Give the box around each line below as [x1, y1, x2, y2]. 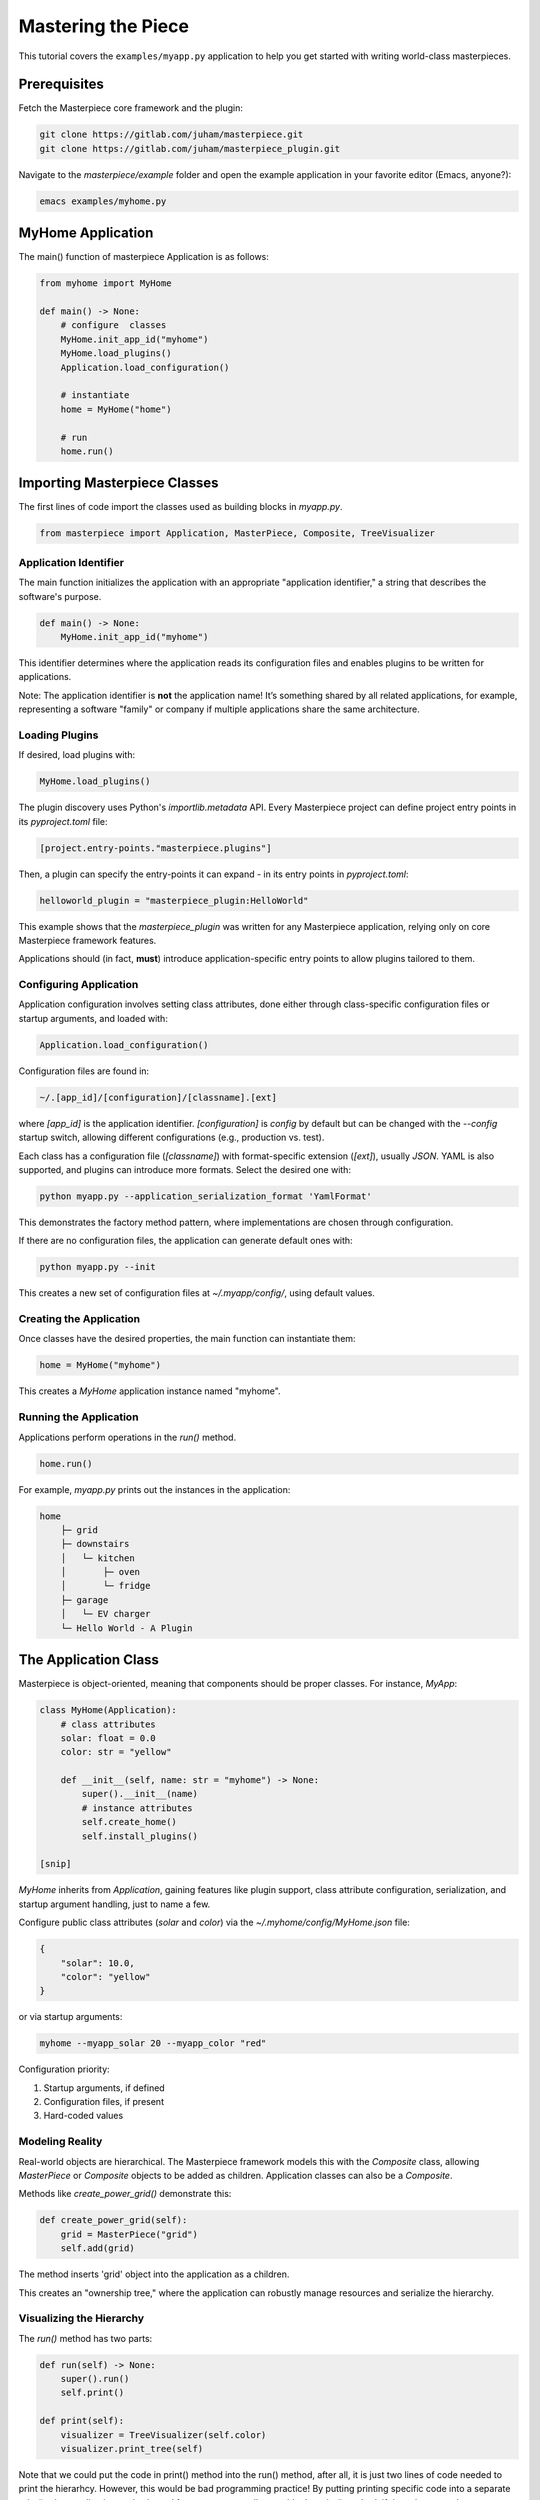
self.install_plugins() [81, 1830, 199, 1842]
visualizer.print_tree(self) [60, 2443, 204, 2454]
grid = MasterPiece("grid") [60, 2228, 199, 2240]
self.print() [60, 2387, 125, 2399]
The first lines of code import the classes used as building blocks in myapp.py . [18, 501, 343, 513]
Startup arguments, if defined [43, 2081, 165, 2094]
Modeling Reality [18, 2135, 103, 2149]
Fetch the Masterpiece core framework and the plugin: [18, 102, 244, 114]
